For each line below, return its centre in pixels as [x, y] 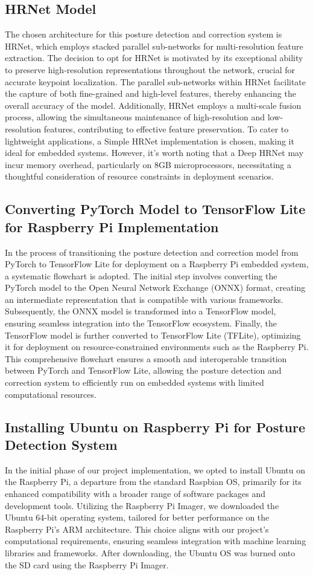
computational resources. [51, 394]
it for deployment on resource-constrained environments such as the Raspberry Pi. [157, 347]
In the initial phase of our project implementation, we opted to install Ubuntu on [155, 469]
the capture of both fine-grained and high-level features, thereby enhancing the [150, 93]
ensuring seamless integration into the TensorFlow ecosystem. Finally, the [141, 323]
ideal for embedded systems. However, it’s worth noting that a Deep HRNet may [154, 153]
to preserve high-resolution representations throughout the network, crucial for [150, 69]
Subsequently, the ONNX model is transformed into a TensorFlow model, [141, 311]
